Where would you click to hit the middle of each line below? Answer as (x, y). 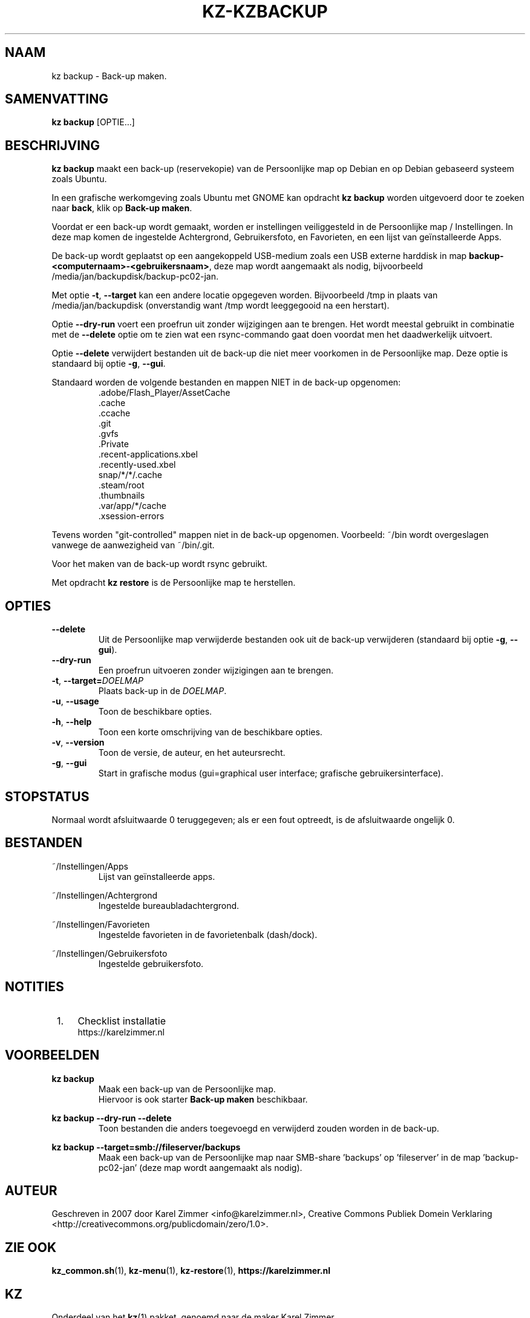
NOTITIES (34, 987)
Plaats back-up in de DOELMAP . (162, 691)
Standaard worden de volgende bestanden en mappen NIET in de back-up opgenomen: (226, 382)
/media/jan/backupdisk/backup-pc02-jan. (135, 277)
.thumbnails (122, 496)
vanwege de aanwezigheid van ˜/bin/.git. (133, 545)
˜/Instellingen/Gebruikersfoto (110, 953)
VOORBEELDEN (52, 1055)
